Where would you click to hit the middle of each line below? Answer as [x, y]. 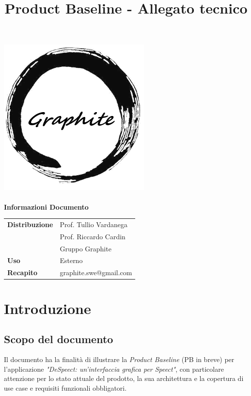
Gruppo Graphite [86, 248]
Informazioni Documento [46, 206]
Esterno [71, 260]
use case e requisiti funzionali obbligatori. [65, 388]
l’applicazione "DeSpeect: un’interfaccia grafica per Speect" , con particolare [114, 369]
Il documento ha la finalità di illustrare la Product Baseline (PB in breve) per [119, 359]
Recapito [23, 272]
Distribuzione [30, 224]
